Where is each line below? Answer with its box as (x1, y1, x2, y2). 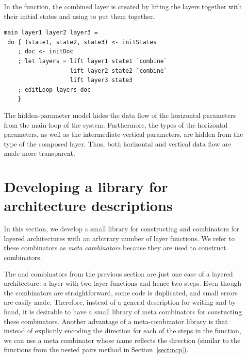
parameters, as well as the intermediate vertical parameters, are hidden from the (4, 129, 243, 139)
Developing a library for (4, 177, 168, 196)
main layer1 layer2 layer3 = (4, 29, 98, 36)
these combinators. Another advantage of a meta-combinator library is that (4, 316, 228, 326)
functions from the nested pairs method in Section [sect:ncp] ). (4, 344, 189, 355)
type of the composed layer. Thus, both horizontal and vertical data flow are (4, 138, 231, 148)
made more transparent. (4, 148, 75, 158)
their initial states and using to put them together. (4, 11, 155, 21)
